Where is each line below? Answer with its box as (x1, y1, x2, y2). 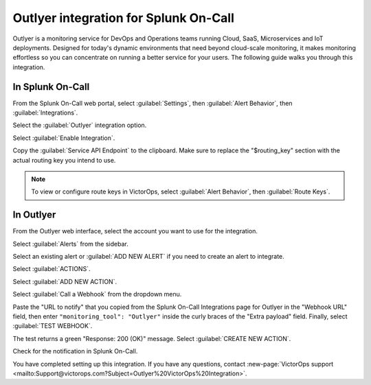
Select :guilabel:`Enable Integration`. (12, 134, 115, 142)
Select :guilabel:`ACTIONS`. (12, 265, 91, 273)
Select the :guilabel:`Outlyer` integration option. (12, 121, 147, 130)
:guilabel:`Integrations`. (12, 108, 78, 117)
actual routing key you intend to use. (12, 156, 116, 164)
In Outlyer (12, 209, 56, 221)
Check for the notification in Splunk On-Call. (12, 347, 138, 355)
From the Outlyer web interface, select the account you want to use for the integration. (12, 227, 258, 235)
